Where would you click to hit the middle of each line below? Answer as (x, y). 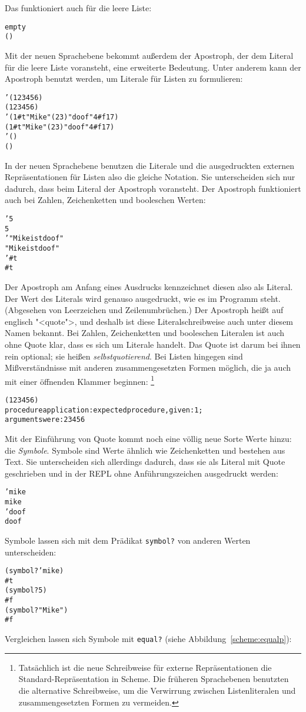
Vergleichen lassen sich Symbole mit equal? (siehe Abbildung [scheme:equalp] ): (148, 639)
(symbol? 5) (26, 590)
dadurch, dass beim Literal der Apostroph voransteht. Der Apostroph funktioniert (153, 188)
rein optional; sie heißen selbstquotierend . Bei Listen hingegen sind (124, 356)
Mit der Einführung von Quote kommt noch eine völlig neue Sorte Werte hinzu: (148, 438)
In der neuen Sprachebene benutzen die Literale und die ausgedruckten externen (150, 165)
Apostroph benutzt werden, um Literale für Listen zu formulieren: (124, 79)
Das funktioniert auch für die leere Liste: (78, 8)
